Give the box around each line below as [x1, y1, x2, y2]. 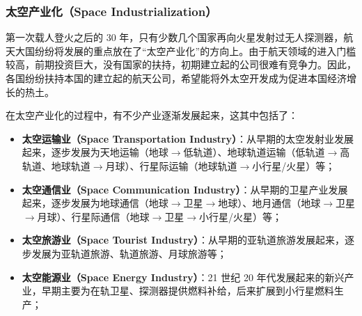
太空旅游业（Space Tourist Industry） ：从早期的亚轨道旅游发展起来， [22, 232, 345, 247]
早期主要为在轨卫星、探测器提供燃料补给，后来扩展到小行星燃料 [41, 283, 334, 298]
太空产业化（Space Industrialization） [6, 2, 217, 19]
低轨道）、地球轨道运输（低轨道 [183, 145, 325, 159]
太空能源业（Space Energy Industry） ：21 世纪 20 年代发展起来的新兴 [22, 269, 345, 284]
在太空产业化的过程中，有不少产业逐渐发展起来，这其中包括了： [6, 108, 298, 123]
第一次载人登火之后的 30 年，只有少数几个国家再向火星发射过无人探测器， [6, 30, 344, 45]
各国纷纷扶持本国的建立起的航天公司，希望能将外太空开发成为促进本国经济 [6, 71, 347, 85]
